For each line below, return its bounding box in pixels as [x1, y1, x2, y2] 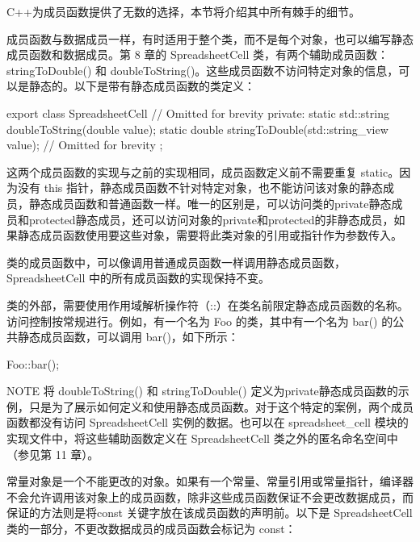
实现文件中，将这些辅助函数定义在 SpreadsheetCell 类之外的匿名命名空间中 [6, 430, 398, 447]
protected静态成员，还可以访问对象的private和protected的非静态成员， [28, 211, 394, 227]
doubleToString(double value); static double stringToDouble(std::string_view [6, 120, 388, 137]
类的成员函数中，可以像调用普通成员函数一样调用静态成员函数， [6, 253, 346, 270]
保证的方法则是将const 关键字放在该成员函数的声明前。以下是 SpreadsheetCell [6, 504, 413, 521]
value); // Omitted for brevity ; [6, 136, 163, 153]
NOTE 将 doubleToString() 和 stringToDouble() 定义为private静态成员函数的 [6, 382, 398, 399]
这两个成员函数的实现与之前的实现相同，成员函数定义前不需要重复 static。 [6, 163, 400, 180]
